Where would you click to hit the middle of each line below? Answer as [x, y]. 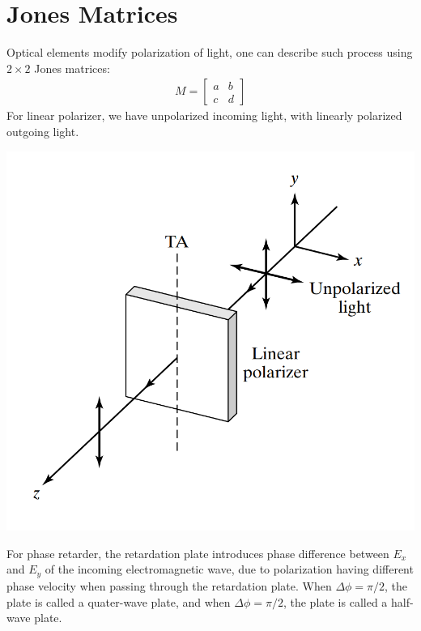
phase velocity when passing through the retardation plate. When [169, 585]
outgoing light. [43, 131]
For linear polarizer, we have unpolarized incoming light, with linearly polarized [204, 115]
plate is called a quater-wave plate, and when [119, 601]
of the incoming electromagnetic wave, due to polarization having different [229, 569]
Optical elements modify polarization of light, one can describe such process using [210, 52]
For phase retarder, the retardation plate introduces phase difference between [198, 553]
